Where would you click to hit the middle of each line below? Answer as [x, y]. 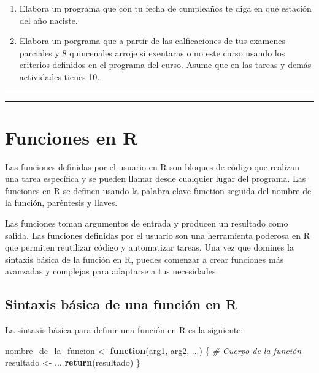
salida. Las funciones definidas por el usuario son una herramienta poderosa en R [157, 235]
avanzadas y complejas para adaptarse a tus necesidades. [112, 271]
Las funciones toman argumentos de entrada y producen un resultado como [147, 223]
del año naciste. [48, 20]
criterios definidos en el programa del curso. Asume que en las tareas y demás [165, 65]
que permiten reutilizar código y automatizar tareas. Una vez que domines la [149, 247]
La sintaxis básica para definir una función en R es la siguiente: [124, 330]
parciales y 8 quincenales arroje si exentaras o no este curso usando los [152, 52]
